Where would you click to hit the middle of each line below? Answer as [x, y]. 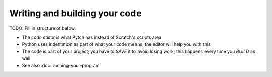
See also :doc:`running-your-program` [61, 65]
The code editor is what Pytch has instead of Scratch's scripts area [92, 37]
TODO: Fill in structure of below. [42, 28]
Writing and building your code [75, 13]
